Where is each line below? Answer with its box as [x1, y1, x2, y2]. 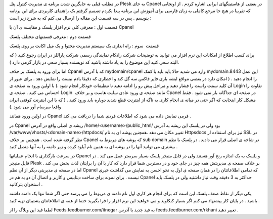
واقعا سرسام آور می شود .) [9, 104, 62, 110]
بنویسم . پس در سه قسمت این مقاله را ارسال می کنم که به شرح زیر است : [9, 15, 152, 21]
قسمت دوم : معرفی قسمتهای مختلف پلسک [9, 33, 91, 39]
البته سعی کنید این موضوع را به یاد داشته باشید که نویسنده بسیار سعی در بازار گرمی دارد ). [9, 59, 179, 65]
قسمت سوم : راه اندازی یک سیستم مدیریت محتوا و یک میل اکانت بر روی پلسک [9, 42, 159, 49]
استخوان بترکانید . [9, 181, 43, 187]
